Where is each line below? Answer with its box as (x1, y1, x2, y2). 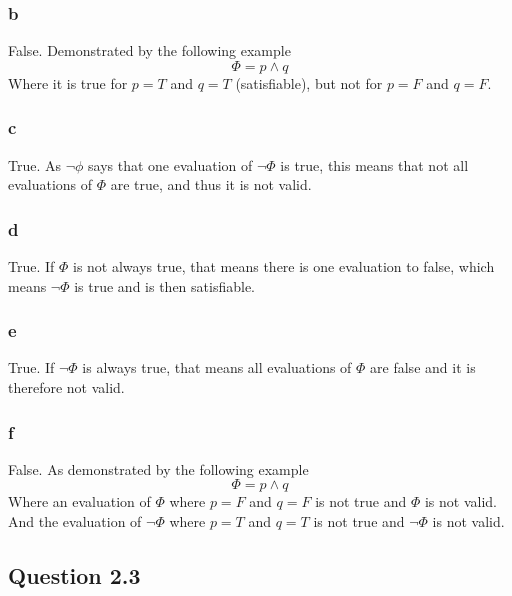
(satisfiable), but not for (235, 72, 383, 93)
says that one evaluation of (88, 154, 253, 175)
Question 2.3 (8, 560, 141, 591)
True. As (8, 154, 62, 175)
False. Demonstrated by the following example (8, 40, 291, 61)
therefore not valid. (8, 377, 125, 398)
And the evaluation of (8, 511, 142, 532)
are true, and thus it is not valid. (110, 174, 312, 195)
